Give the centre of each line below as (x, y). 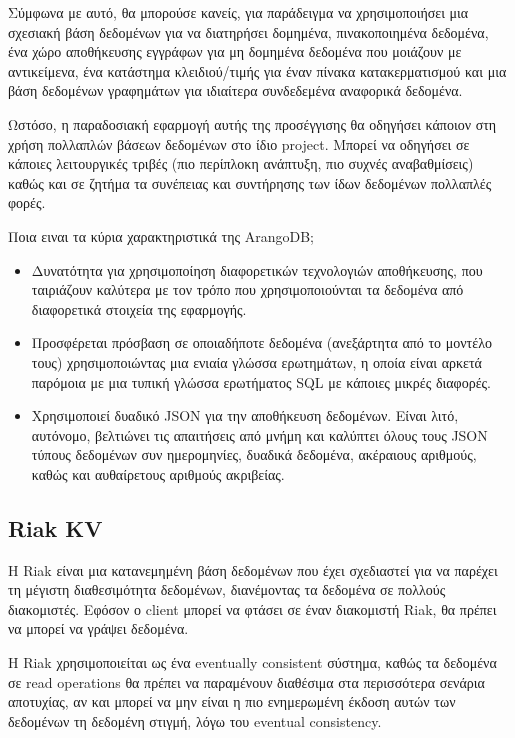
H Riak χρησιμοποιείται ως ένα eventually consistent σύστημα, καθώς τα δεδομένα (252, 662)
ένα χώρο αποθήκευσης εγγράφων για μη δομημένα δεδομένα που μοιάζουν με (235, 51)
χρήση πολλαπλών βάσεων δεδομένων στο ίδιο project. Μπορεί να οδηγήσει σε (239, 143)
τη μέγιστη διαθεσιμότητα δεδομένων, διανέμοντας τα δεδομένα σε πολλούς (227, 589)
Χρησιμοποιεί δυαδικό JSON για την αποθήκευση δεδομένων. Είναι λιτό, (245, 415)
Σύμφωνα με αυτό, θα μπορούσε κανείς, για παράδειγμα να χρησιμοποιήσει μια (238, 12)
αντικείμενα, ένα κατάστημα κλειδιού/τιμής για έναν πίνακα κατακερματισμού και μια (257, 70)
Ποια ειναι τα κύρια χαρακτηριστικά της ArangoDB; (161, 235)
